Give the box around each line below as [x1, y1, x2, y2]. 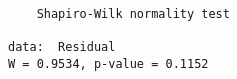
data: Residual [8, 39, 116, 54]
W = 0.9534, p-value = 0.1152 [8, 56, 209, 71]
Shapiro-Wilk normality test [36, 6, 230, 21]
